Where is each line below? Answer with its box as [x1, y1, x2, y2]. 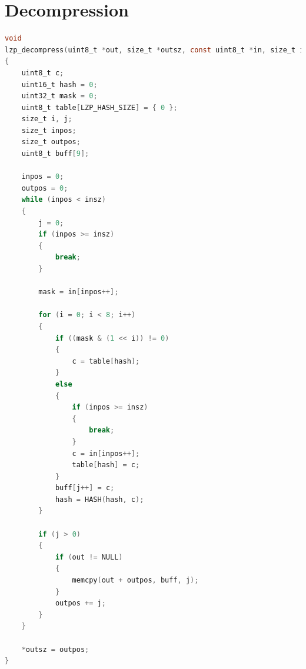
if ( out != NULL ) [55, 552, 123, 561]
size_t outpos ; [21, 138, 81, 147]
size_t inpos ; [21, 126, 76, 135]
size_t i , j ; [21, 115, 72, 124]
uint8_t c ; [21, 68, 64, 77]
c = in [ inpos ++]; [72, 449, 140, 458]
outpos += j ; [55, 599, 106, 608]
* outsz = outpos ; [21, 645, 89, 654]
